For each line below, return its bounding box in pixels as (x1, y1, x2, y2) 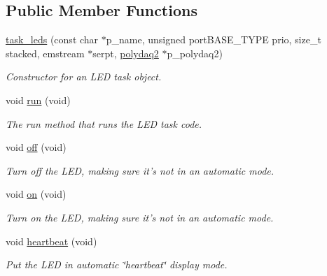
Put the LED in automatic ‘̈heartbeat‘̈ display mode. (6, 257, 228, 272)
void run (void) (6, 92, 71, 107)
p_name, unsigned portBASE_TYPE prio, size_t (106, 32, 321, 47)
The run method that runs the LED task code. (6, 116, 202, 131)
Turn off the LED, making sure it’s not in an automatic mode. (6, 163, 274, 177)
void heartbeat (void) (6, 233, 97, 248)
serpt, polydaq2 (92, 45, 159, 60)
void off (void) (6, 140, 67, 154)
